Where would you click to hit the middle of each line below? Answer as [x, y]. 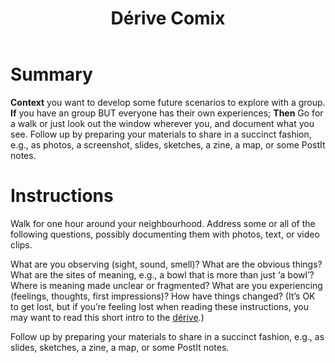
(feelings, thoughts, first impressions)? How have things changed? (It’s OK [163, 296]
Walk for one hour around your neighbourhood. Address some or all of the [163, 223]
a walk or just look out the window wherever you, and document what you [162, 123]
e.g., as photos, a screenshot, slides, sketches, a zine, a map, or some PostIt [168, 144]
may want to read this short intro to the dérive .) [107, 317]
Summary [51, 74]
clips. [21, 244]
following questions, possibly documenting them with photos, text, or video [165, 234]
